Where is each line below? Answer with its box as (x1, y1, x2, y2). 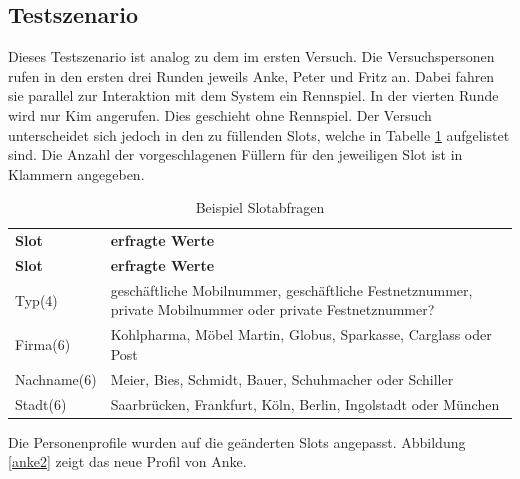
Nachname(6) (15, 368, 97, 389)
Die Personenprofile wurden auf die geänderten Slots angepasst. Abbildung (8, 431, 466, 452)
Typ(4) (15, 289, 58, 310)
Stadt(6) (15, 393, 67, 414)
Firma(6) (15, 334, 71, 355)
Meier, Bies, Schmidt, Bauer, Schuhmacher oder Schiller (110, 368, 454, 389)
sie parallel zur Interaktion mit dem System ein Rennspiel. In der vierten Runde (8, 85, 499, 106)
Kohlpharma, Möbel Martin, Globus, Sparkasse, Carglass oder (110, 324, 492, 345)
